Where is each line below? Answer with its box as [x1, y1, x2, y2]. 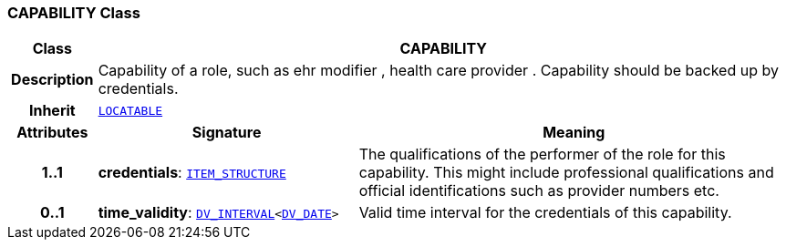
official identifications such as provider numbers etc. [358, 181, 719, 201]
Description [11, 70, 94, 89]
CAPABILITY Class [7, 4, 140, 22]
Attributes [16, 123, 88, 142]
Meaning [543, 123, 605, 142]
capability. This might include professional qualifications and [358, 163, 774, 182]
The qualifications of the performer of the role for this [358, 145, 726, 164]
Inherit [28, 101, 76, 120]
